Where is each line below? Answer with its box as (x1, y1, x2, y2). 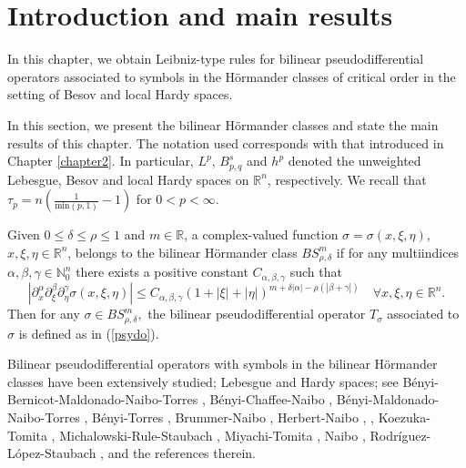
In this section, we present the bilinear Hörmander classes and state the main (7, 115, 439, 134)
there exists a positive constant (76, 262, 248, 281)
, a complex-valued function (184, 225, 339, 244)
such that (289, 262, 342, 281)
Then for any (7, 304, 80, 323)
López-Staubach (7, 443, 96, 463)
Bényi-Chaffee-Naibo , (209, 390, 333, 409)
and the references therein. (107, 443, 257, 463)
